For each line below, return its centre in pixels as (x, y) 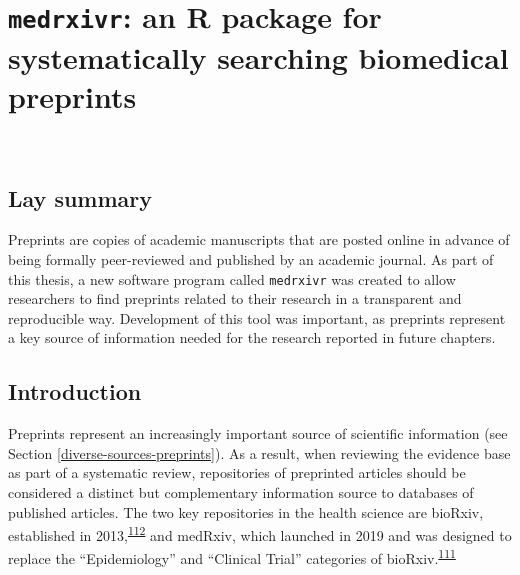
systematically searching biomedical (258, 56)
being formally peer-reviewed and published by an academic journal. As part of (251, 259)
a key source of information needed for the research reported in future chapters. (252, 337)
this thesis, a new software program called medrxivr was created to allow (232, 278)
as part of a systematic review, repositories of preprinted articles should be (237, 472)
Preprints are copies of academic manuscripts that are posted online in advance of (259, 239)
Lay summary (80, 197)
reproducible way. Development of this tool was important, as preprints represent (257, 317)
